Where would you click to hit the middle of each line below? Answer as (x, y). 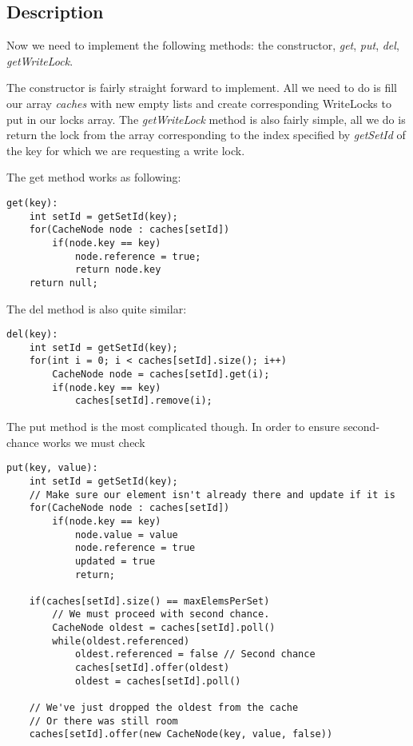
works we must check (94, 442)
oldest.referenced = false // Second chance (195, 654)
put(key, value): (52, 468)
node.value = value (126, 535)
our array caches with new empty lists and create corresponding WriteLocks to (199, 103)
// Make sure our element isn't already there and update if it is (212, 495)
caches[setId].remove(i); (143, 401)
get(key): (32, 203)
